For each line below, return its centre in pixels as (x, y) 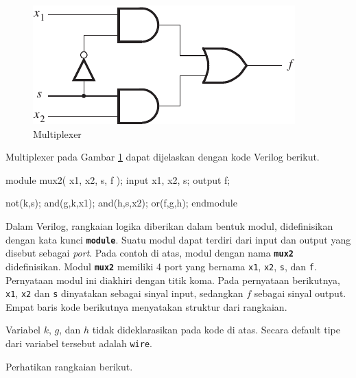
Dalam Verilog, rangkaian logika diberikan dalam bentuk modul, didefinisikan (169, 225)
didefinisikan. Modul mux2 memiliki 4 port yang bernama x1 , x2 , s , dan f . (161, 266)
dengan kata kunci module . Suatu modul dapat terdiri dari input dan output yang (178, 239)
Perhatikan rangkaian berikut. (69, 366)
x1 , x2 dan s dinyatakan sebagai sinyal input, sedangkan (124, 293)
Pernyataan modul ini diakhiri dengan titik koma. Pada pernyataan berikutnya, (173, 280)
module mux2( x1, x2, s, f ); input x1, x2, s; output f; (118, 179)
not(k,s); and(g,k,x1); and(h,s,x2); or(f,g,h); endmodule (121, 203)
